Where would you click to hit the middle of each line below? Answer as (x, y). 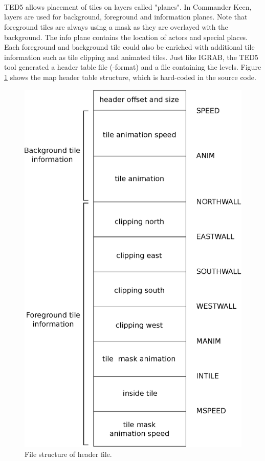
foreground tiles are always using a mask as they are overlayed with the (116, 26)
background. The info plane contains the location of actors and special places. (126, 37)
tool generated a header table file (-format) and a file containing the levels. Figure (133, 67)
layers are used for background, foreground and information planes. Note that (126, 17)
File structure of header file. (68, 454)
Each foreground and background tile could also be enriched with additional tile (129, 47)
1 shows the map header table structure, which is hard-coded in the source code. (130, 77)
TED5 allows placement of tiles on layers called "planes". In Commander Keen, (128, 6)
